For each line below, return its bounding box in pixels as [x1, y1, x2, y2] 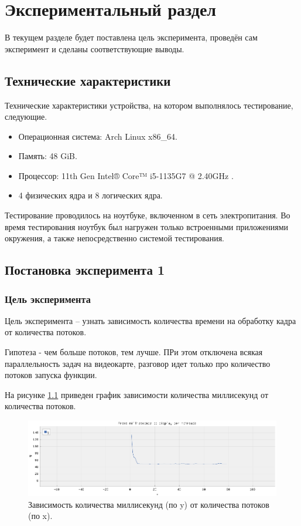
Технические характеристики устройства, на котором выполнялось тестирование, [5, 99, 293, 111]
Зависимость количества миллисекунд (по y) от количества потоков [28, 498, 269, 510]
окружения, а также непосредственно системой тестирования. [5, 232, 225, 244]
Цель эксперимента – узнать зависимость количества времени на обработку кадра [5, 314, 296, 326]
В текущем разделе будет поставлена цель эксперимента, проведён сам [5, 31, 258, 43]
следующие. [5, 110, 47, 123]
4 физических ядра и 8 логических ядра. [18, 189, 163, 201]
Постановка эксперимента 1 [5, 261, 165, 279]
